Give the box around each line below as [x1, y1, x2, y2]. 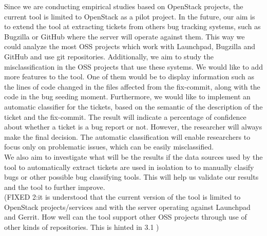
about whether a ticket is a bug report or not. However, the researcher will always [4, 121, 262, 132]
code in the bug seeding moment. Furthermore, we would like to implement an [4, 91, 251, 102]
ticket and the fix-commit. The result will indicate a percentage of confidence [4, 111, 246, 122]
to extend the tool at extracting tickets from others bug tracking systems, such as [4, 21, 261, 32]
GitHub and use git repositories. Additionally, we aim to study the [4, 51, 214, 61]
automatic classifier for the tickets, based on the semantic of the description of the [4, 101, 263, 112]
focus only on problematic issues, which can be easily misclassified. [4, 141, 214, 152]
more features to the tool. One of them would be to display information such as [4, 71, 254, 82]
